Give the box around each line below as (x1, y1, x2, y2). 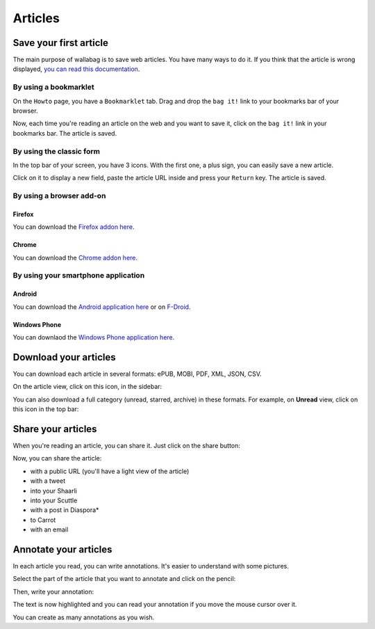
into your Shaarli (30, 486, 78, 495)
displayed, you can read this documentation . (12, 65, 140, 73)
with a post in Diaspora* (30, 506, 99, 514)
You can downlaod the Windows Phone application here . (12, 333, 175, 341)
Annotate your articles (12, 543, 112, 555)
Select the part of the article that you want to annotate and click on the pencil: (12, 575, 236, 583)
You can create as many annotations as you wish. (12, 613, 155, 621)
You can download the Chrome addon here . (12, 253, 138, 262)
